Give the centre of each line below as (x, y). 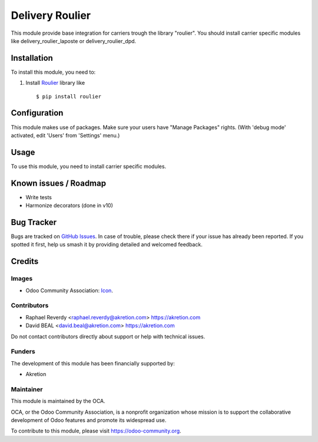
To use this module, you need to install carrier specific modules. (89, 166)
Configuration (37, 113)
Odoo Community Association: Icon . (69, 290)
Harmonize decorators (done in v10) (69, 206)
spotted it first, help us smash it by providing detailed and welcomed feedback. (107, 245)
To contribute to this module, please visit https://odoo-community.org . (96, 431)
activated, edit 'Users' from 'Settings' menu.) (65, 135)
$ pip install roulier (69, 96)
